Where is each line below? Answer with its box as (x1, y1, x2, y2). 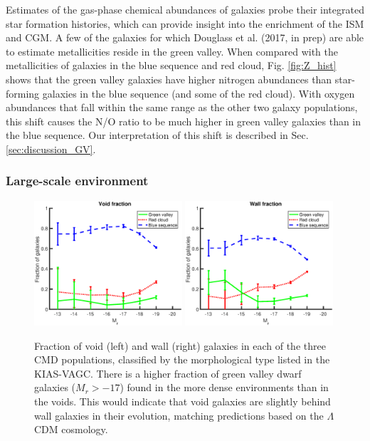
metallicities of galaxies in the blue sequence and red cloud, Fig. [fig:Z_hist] (6, 58, 337, 73)
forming (6, 85, 40, 100)
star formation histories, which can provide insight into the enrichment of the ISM (6, 16, 364, 31)
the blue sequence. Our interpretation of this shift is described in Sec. (6, 128, 309, 142)
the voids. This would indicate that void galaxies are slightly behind (34, 394, 331, 408)
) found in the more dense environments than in (120, 380, 329, 395)
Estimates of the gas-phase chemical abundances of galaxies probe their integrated (6, 2, 364, 16)
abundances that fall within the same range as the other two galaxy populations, (6, 100, 358, 115)
